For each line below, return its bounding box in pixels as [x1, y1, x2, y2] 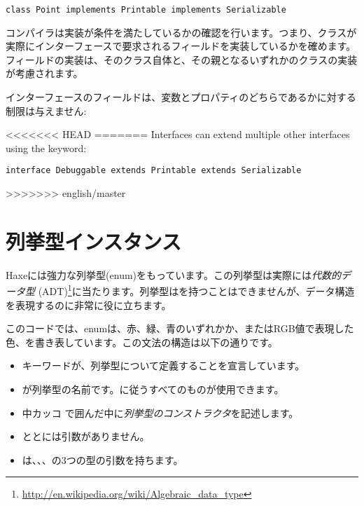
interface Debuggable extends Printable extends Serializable [6, 165, 302, 176]
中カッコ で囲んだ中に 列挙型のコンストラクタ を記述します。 [22, 405, 299, 420]
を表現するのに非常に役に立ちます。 [6, 297, 171, 312]
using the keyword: [6, 140, 87, 155]
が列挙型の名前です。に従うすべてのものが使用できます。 [22, 382, 284, 396]
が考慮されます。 [6, 66, 83, 81]
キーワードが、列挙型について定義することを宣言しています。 [22, 358, 305, 373]
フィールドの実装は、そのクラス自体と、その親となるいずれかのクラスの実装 [6, 52, 358, 67]
